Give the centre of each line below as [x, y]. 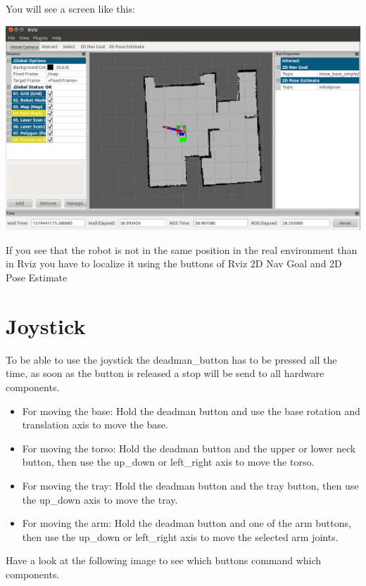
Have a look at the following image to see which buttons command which [164, 560]
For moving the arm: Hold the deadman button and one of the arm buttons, [187, 523]
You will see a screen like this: [70, 8]
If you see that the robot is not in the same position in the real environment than [182, 249]
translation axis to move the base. [95, 425]
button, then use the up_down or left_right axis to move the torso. [168, 462]
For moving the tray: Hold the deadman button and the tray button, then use [190, 485]
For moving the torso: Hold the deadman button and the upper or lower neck [189, 448]
